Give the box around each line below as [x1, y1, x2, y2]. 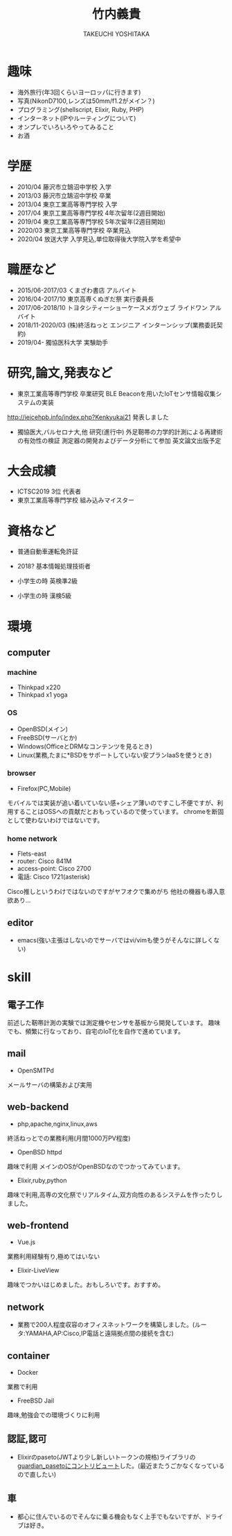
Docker [17, 1368, 39, 1377]
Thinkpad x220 [17, 683, 61, 692]
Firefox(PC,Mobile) [17, 784, 71, 792]
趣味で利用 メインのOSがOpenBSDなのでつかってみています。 [7, 1162, 184, 1170]
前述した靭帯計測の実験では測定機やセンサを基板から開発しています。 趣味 [7, 1018, 221, 1027]
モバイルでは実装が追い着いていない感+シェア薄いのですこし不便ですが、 [7, 799, 217, 807]
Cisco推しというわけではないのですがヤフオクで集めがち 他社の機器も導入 [7, 888, 220, 896]
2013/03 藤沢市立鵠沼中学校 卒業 [17, 191, 111, 199]
